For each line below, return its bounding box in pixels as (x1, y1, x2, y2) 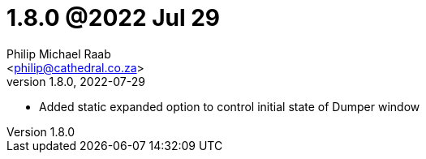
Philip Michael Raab (6, 46, 111, 61)
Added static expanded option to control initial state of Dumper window (39, 99, 420, 114)
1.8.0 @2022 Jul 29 (6, 4, 221, 32)
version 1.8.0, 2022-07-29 (6, 74, 145, 88)
